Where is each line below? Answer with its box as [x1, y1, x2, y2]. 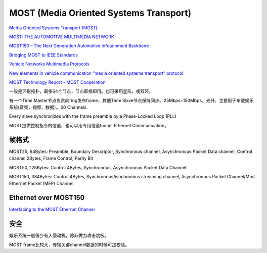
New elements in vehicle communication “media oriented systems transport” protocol [9, 70, 184, 76]
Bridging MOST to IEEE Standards [9, 52, 78, 58]
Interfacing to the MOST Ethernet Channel [9, 206, 95, 212]
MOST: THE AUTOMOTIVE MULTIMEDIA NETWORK [9, 34, 115, 40]
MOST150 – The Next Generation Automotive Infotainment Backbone [9, 43, 149, 49]
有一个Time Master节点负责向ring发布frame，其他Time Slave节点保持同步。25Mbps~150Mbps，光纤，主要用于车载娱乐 [9, 97, 254, 103]
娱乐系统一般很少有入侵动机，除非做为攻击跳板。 [9, 233, 109, 239]
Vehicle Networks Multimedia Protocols [9, 61, 89, 67]
